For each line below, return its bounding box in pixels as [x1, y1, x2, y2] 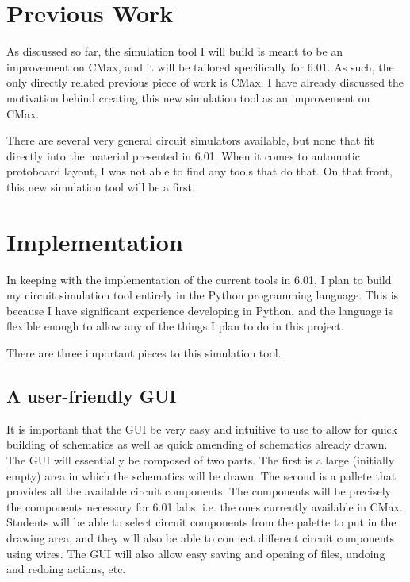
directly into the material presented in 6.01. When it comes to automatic [6, 147, 360, 164]
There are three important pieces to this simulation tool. [6, 344, 282, 360]
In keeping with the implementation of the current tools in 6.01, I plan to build [6, 271, 392, 287]
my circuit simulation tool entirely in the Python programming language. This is [6, 287, 399, 303]
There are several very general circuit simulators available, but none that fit [6, 132, 375, 148]
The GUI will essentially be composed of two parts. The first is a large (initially [6, 451, 395, 468]
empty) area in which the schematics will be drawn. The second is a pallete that [6, 467, 397, 484]
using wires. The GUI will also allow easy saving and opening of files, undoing [6, 545, 385, 561]
